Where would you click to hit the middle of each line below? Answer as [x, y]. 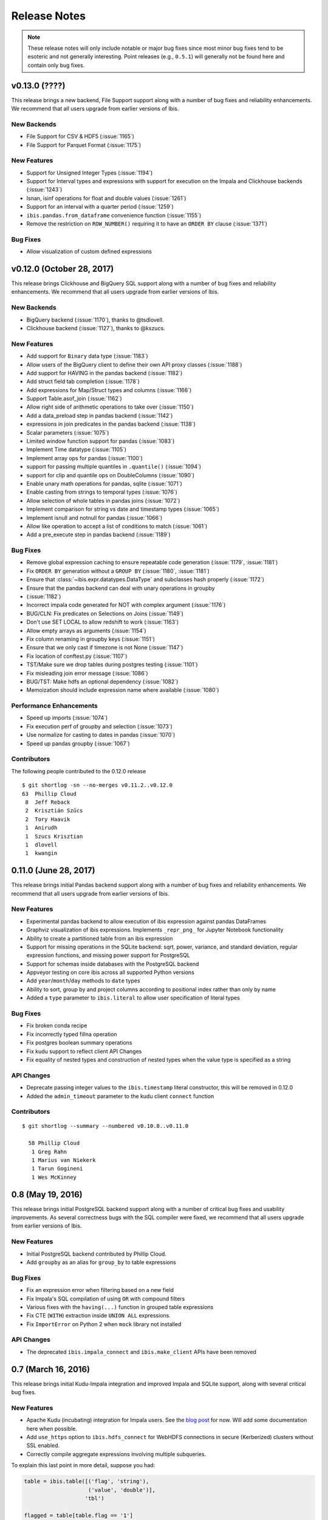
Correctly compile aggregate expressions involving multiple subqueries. [116, 1454]
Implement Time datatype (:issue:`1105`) [77, 449]
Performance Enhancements [55, 706]
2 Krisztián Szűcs [54, 811]
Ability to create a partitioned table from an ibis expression [100, 938]
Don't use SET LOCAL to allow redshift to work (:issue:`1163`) [103, 622]
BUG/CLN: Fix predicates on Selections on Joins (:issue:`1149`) [105, 613]
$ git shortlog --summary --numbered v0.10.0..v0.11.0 [105, 1126]
